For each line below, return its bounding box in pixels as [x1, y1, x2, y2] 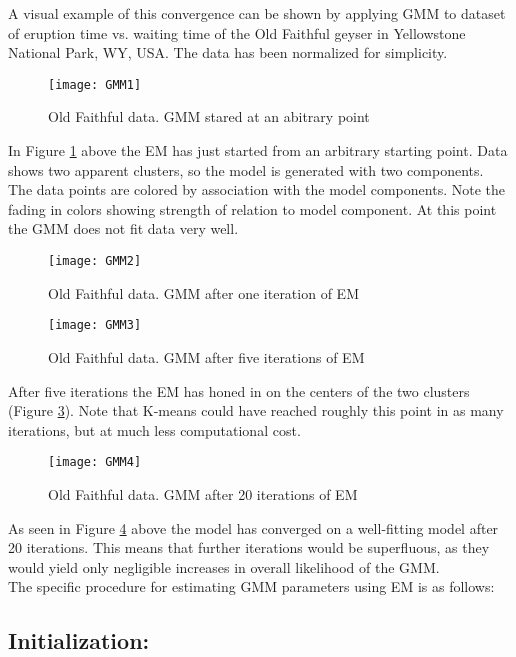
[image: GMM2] [48, 254, 142, 268]
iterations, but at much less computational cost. [8, 419, 301, 440]
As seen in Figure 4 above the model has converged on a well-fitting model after [8, 517, 499, 538]
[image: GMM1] [48, 77, 142, 92]
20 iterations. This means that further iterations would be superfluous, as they [8, 537, 490, 558]
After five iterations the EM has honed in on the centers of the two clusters [8, 380, 470, 401]
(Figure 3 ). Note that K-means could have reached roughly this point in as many [8, 400, 504, 421]
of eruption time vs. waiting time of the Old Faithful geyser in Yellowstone [8, 22, 466, 43]
